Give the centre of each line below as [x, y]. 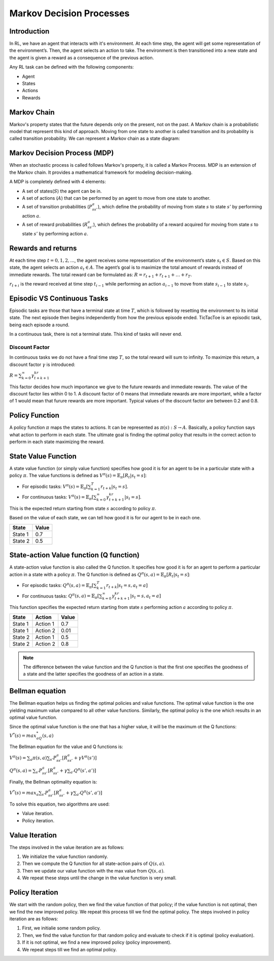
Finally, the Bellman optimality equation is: [53, 782]
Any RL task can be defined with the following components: [72, 67]
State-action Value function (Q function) [74, 555]
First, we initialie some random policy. [61, 928]
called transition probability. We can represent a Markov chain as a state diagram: [95, 138]
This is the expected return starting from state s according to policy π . [83, 508]
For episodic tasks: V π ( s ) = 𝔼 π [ [55, 487]
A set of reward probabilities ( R [55, 225]
